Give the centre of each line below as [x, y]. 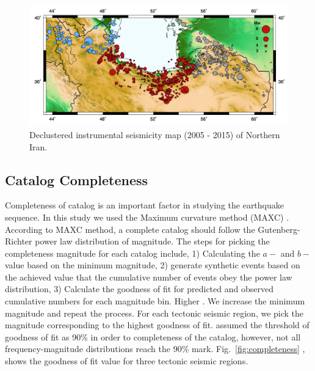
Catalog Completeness [77, 179]
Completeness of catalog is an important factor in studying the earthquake [144, 205]
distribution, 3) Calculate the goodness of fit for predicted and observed [139, 289]
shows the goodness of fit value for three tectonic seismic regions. [127, 361]
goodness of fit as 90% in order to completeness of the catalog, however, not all [153, 336]
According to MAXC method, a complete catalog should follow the [130, 229]
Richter [19, 241]
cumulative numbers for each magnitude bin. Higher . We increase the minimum [155, 301]
